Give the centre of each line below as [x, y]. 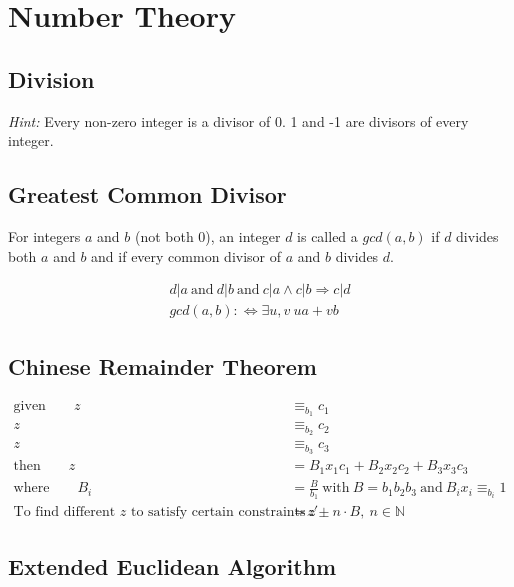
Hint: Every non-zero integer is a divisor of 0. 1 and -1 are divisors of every [238, 120]
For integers [44, 235]
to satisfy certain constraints [218, 512]
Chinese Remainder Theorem [162, 365]
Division [51, 78]
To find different [64, 512]
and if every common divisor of [186, 255]
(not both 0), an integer [207, 235]
